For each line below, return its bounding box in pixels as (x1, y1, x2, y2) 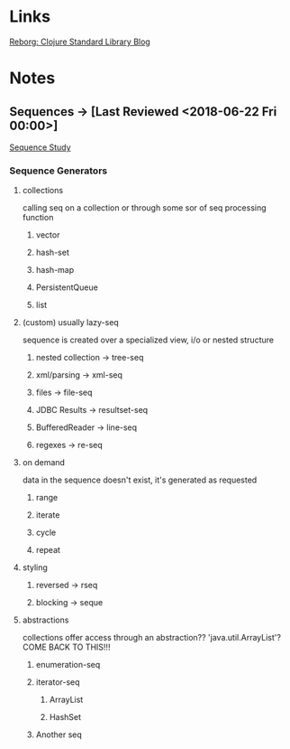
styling (22, 562, 48, 573)
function (22, 212, 54, 223)
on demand (22, 457, 66, 468)
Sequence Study (9, 142, 71, 153)
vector (35, 229, 60, 240)
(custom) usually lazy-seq (22, 317, 119, 328)
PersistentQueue (35, 282, 99, 293)
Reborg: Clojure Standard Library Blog (9, 36, 150, 47)
